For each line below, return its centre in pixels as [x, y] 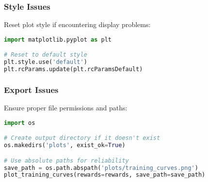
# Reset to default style [46, 55]
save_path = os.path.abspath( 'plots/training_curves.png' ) [101, 168]
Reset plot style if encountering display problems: [77, 24]
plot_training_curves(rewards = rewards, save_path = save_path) [105, 175]
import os [20, 123]
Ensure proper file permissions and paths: [66, 108]
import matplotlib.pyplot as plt [58, 39]
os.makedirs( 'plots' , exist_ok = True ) [65, 145]
